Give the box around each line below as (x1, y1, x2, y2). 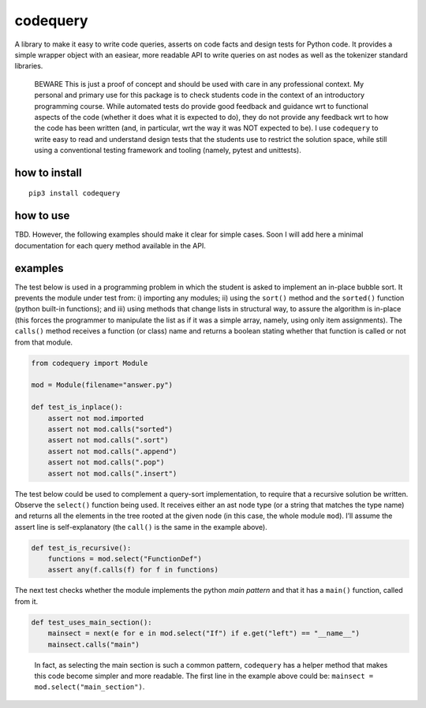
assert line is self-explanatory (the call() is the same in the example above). (14, 522, 267, 531)
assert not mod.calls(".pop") (47, 458, 165, 467)
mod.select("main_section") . (34, 682, 145, 691)
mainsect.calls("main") (47, 639, 140, 649)
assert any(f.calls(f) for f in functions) (47, 565, 219, 575)
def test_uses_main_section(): (31, 617, 153, 627)
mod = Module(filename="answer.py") (31, 381, 174, 389)
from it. (14, 596, 39, 606)
